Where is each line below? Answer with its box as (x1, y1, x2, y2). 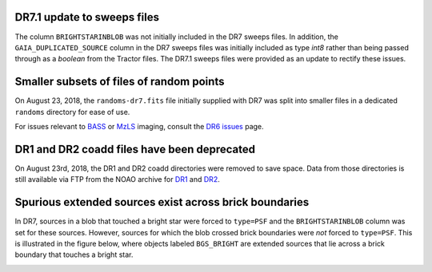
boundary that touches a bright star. (14, 250, 134, 259)
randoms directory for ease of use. (14, 107, 130, 116)
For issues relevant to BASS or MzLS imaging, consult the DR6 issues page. (14, 121, 264, 131)
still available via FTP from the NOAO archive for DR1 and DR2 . (14, 175, 220, 184)
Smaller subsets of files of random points (14, 75, 225, 89)
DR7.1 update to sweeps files (14, 10, 160, 24)
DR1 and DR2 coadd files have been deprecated (14, 142, 256, 156)
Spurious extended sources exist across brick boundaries (14, 195, 310, 209)
